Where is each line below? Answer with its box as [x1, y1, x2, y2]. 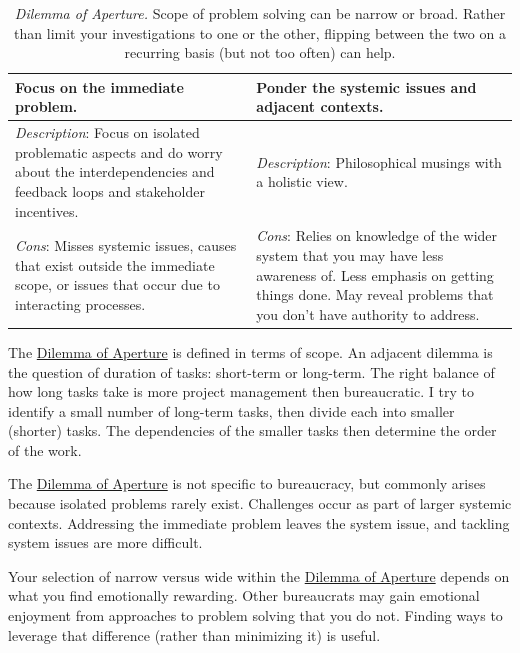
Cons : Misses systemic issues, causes [15, 235, 237, 256]
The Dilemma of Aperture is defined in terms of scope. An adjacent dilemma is [8, 341, 493, 362]
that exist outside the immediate [15, 254, 215, 275]
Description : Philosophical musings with [256, 151, 502, 172]
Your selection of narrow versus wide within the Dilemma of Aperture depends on [8, 565, 510, 586]
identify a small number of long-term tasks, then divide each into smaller [8, 400, 455, 421]
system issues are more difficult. [8, 532, 203, 553]
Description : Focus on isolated [15, 122, 200, 143]
